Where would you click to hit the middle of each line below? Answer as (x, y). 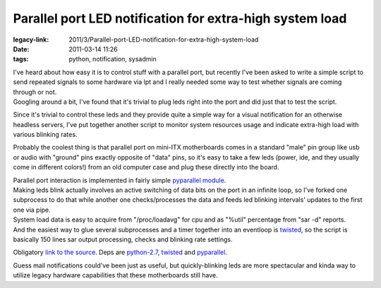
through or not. (35, 92)
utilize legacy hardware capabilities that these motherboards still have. (115, 275)
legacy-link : (31, 40)
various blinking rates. (45, 135)
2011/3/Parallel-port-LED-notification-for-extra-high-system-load (164, 40)
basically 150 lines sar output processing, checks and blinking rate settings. (123, 239)
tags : (21, 59)
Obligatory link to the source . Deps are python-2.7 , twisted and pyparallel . (120, 252)
